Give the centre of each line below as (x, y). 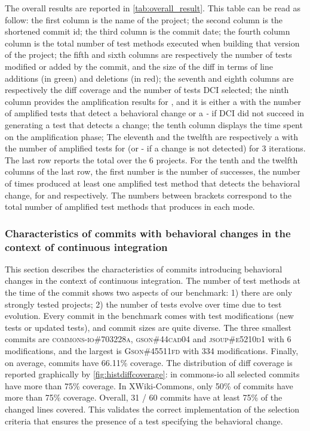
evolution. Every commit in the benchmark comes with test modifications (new (149, 316)
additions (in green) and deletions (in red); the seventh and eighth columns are (149, 78)
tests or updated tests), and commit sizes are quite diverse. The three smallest (148, 327)
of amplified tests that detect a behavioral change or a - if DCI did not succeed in (154, 113)
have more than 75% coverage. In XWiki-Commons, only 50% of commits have (149, 385)
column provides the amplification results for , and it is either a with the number (153, 101)
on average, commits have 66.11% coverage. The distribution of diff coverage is (149, 362)
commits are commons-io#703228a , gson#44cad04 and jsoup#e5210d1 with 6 (148, 339)
